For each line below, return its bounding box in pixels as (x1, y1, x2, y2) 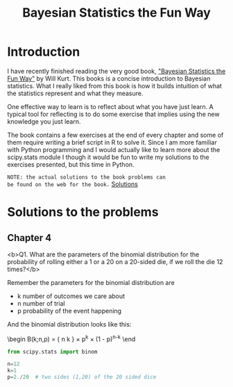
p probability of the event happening (17, 306, 122, 315)
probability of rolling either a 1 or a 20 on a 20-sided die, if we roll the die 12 (7, 257, 223, 265)
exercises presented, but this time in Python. (7, 160, 135, 168)
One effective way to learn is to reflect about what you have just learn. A (7, 102, 214, 110)
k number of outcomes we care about (17, 292, 126, 300)
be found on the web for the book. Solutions (7, 179, 139, 188)
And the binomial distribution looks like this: (7, 320, 132, 328)
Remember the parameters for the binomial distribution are (7, 278, 175, 286)
